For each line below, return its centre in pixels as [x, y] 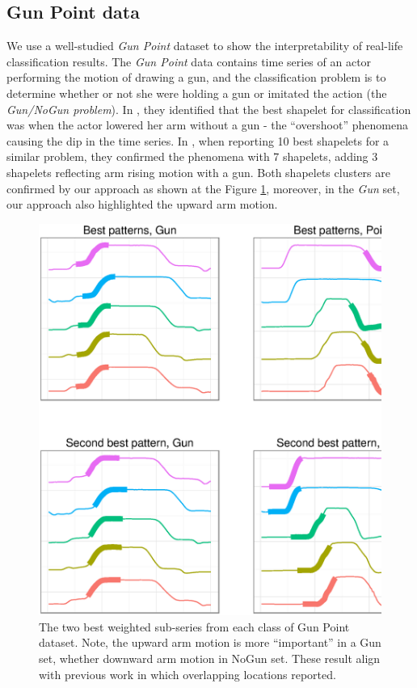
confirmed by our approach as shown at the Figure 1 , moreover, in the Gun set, [203, 188]
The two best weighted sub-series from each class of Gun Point [194, 626]
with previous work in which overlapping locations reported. [187, 674]
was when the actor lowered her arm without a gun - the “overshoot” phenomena [207, 125]
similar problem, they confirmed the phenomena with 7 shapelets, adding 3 [192, 156]
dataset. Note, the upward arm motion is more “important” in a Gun [210, 642]
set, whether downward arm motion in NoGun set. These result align [210, 658]
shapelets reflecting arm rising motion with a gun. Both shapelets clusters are [198, 172]
